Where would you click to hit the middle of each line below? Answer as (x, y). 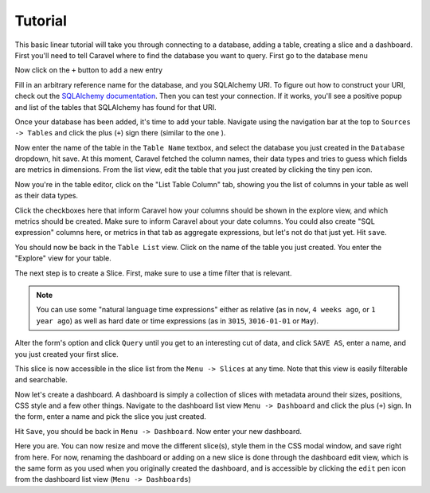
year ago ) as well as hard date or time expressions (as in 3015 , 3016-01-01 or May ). (177, 321)
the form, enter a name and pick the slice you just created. (111, 417)
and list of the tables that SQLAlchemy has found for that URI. (115, 107)
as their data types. (47, 196)
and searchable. (41, 380)
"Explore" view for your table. (63, 258)
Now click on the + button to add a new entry (89, 70)
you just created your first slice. (66, 354)
